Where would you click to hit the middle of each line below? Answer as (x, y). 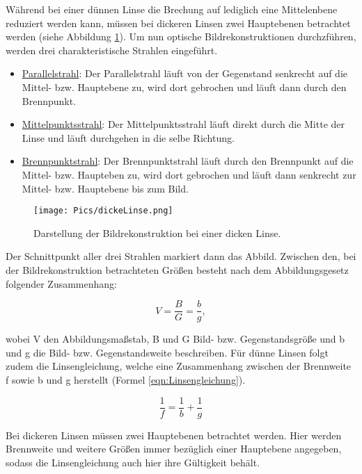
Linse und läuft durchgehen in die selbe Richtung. (128, 137)
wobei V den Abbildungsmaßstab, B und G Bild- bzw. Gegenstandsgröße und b (175, 339)
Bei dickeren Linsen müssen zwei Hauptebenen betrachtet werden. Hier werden (174, 435)
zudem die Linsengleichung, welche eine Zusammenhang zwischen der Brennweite (179, 366)
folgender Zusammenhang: (61, 283)
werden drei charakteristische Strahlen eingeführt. (112, 50)
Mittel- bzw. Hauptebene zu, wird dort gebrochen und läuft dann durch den (184, 87)
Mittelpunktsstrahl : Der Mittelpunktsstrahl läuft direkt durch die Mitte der (183, 124)
